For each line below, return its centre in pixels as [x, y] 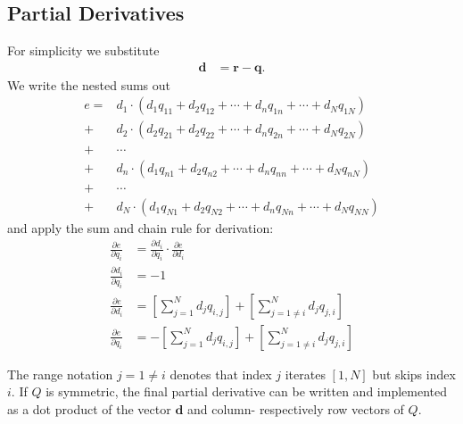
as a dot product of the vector [89, 408]
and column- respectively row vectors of [295, 408]
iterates [305, 374]
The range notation [60, 374]
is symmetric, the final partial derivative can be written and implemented [247, 391]
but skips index [414, 374]
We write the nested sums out [89, 84]
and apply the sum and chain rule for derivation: [141, 227]
